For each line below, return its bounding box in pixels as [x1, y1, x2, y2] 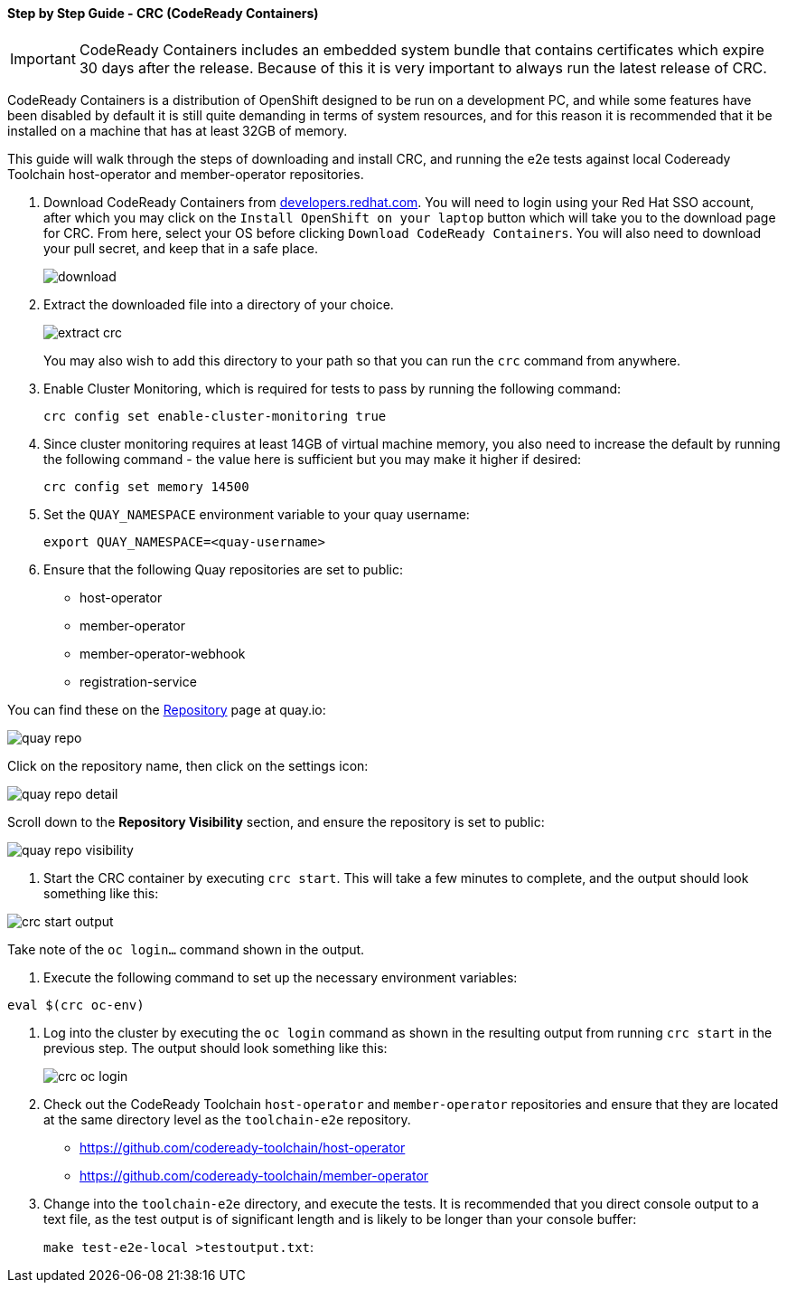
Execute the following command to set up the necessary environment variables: [43, 969, 518, 985]
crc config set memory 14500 [43, 479, 249, 494]
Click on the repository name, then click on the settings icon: [7, 757, 369, 773]
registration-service [80, 673, 197, 689]
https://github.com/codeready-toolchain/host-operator [80, 1139, 406, 1155]
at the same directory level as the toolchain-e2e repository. [43, 1111, 411, 1127]
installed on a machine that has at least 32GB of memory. [7, 122, 348, 138]
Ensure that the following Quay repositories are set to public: [43, 561, 404, 577]
